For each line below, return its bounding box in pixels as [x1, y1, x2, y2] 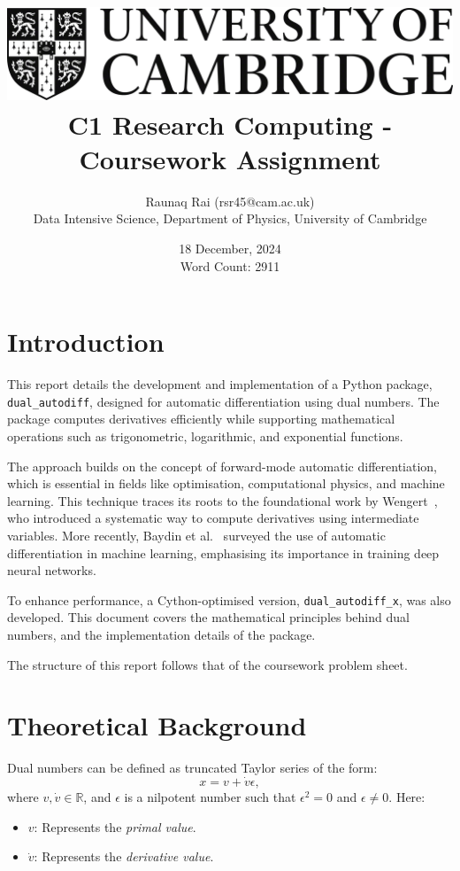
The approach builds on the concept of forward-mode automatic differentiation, [7, 456, 437, 475]
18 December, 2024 [179, 239, 281, 258]
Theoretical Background [7, 707, 307, 743]
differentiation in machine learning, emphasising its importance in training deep [7, 543, 440, 562]
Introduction [7, 323, 165, 360]
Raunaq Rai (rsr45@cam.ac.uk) [145, 191, 315, 210]
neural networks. [7, 561, 96, 579]
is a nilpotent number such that [124, 788, 296, 806]
